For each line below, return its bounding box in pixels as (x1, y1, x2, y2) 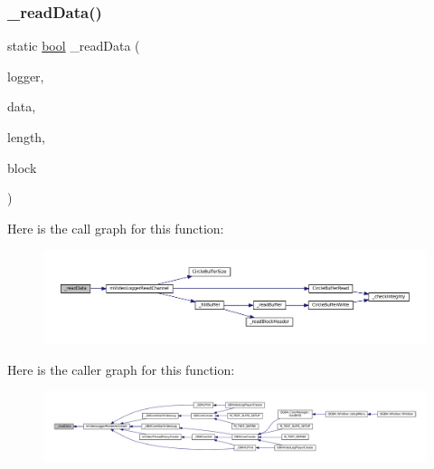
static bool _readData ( (7, 36, 140, 55)
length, (7, 128, 46, 146)
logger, (7, 66, 44, 85)
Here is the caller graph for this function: (7, 359, 235, 378)
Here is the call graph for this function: (7, 218, 224, 237)
